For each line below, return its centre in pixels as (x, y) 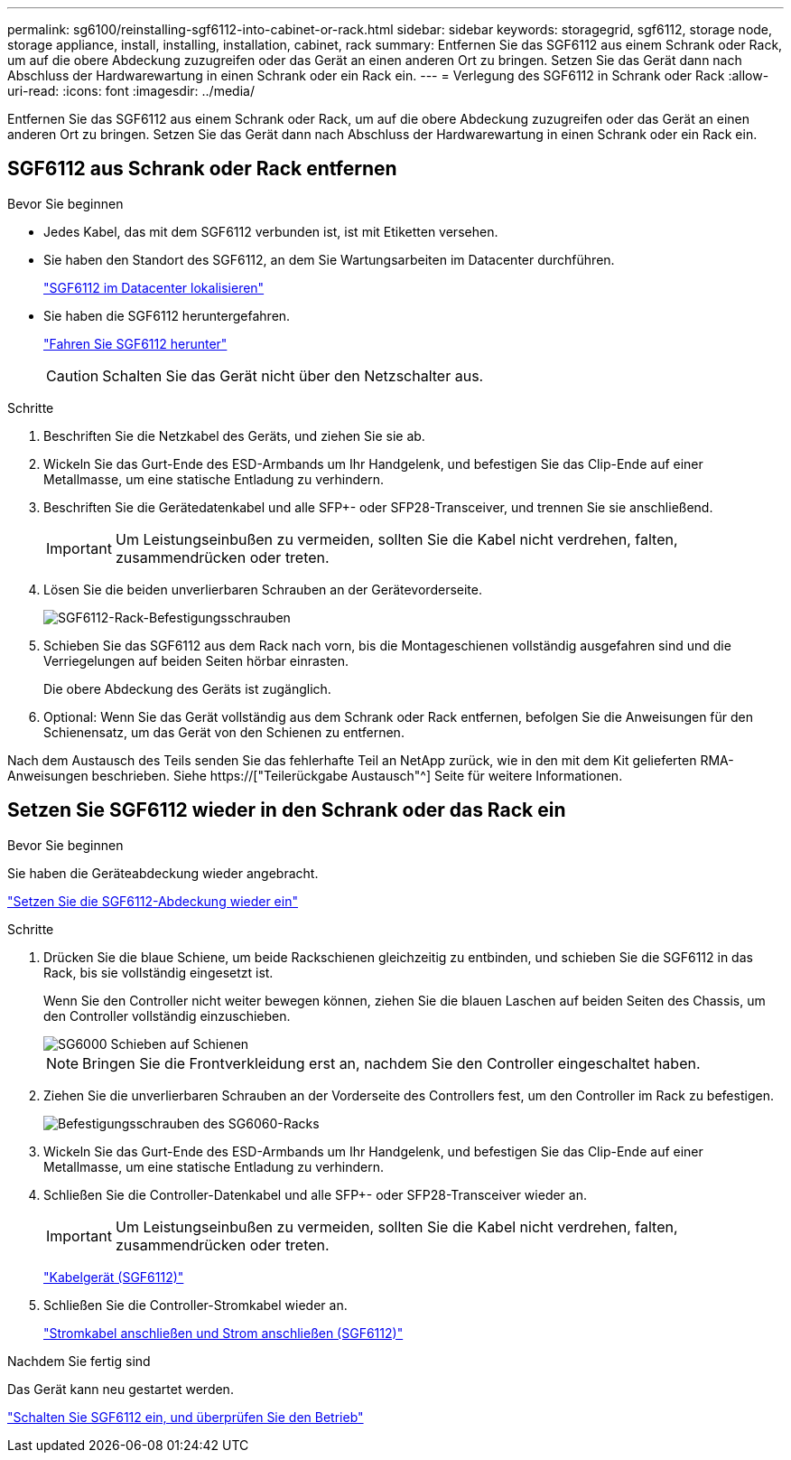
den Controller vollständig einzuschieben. (167, 1015)
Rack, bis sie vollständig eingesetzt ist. (158, 972)
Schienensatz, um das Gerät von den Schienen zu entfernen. (224, 732)
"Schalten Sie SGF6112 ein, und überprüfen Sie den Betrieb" (186, 1417)
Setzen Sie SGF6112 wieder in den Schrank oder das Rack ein (287, 810)
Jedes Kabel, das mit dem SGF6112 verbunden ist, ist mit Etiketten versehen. (271, 231)
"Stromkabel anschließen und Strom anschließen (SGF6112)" (223, 1333)
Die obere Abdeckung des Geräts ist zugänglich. (187, 688)
